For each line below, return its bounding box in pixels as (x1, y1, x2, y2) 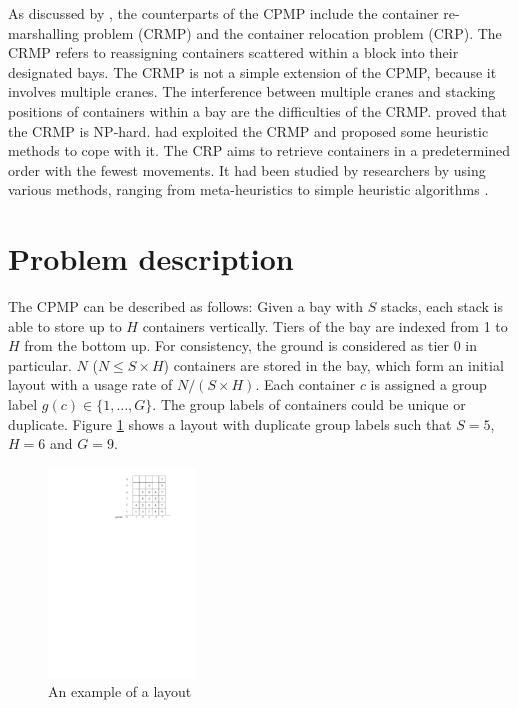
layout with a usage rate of (8, 374, 173, 395)
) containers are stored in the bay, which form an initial (163, 354, 504, 375)
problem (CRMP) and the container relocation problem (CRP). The (83, 22, 502, 43)
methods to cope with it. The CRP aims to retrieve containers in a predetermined (8, 140, 511, 161)
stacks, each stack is (380, 296, 503, 317)
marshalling (8, 22, 79, 43)
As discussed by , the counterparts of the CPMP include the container (8, 3, 439, 23)
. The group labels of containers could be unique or (152, 394, 466, 415)
